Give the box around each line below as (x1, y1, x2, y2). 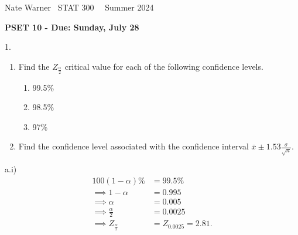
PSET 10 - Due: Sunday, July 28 (5, 21, 139, 33)
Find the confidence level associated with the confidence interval (18, 140, 249, 152)
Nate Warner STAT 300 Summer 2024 (5, 1, 154, 13)
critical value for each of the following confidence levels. (64, 60, 263, 72)
